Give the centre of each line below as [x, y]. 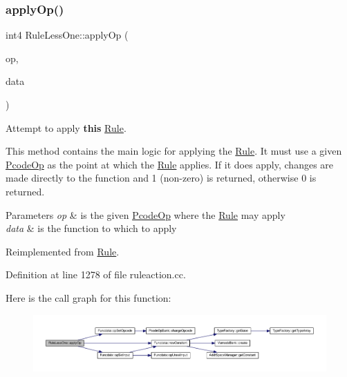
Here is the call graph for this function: [88, 297]
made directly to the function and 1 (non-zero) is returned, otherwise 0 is [161, 178]
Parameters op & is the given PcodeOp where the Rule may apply [146, 214]
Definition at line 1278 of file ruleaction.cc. [96, 274]
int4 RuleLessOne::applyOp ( [67, 35]
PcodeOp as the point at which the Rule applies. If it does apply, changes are [170, 164]
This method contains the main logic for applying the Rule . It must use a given [174, 151]
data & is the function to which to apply [91, 228]
